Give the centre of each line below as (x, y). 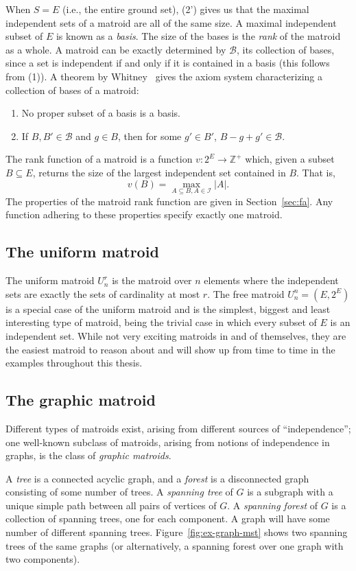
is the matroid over (152, 280)
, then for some (150, 136)
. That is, (316, 172)
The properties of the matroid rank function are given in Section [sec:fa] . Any (169, 201)
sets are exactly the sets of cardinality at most (103, 293)
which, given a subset (290, 159)
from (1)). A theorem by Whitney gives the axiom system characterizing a (164, 76)
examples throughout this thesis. (74, 363)
